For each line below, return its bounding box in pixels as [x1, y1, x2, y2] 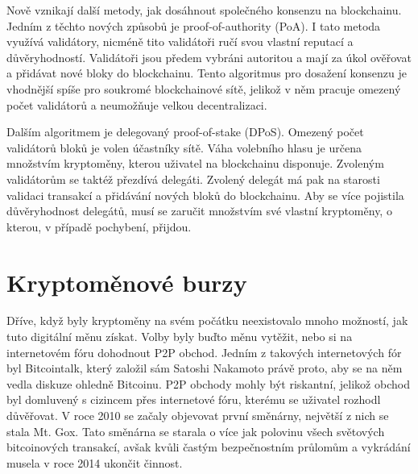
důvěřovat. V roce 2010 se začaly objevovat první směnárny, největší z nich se [6, 407, 389, 423]
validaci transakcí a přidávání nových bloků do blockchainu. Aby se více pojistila [6, 186, 404, 203]
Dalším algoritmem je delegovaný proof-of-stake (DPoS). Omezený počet [6, 123, 364, 140]
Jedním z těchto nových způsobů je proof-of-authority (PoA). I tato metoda [6, 17, 381, 34]
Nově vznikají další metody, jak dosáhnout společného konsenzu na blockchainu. [6, 2, 402, 18]
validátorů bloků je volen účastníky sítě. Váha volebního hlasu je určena [6, 139, 362, 156]
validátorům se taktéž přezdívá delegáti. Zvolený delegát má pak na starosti [6, 170, 380, 187]
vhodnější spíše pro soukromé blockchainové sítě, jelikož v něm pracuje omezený [6, 80, 401, 97]
